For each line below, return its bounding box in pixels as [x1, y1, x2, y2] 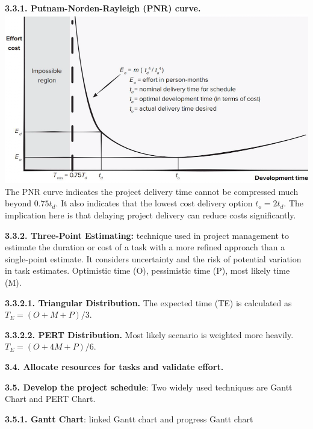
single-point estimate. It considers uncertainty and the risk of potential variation [5, 252, 302, 265]
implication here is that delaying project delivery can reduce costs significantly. [5, 209, 296, 221]
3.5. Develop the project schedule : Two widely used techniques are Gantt [5, 380, 293, 393]
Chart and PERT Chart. [5, 392, 96, 405]
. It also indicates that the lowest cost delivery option [55, 197, 253, 209]
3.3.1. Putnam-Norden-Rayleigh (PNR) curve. [5, 2, 201, 14]
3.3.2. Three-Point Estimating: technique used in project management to [5, 229, 290, 241]
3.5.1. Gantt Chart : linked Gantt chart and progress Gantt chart [5, 412, 253, 425]
